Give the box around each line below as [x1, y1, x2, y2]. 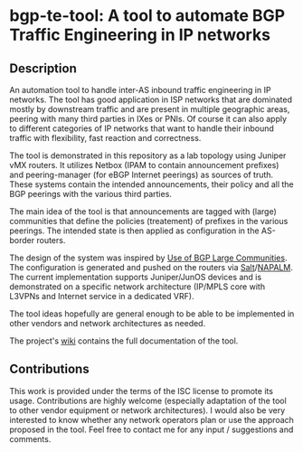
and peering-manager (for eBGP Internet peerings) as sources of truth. [9, 169, 274, 180]
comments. [9, 433, 52, 444]
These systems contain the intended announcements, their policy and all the [9, 179, 294, 190]
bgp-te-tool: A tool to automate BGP [9, 5, 286, 26]
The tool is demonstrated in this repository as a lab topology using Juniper [9, 150, 287, 161]
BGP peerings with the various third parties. [9, 189, 172, 199]
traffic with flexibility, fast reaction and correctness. [9, 133, 202, 143]
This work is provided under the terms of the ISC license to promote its [9, 385, 274, 396]
